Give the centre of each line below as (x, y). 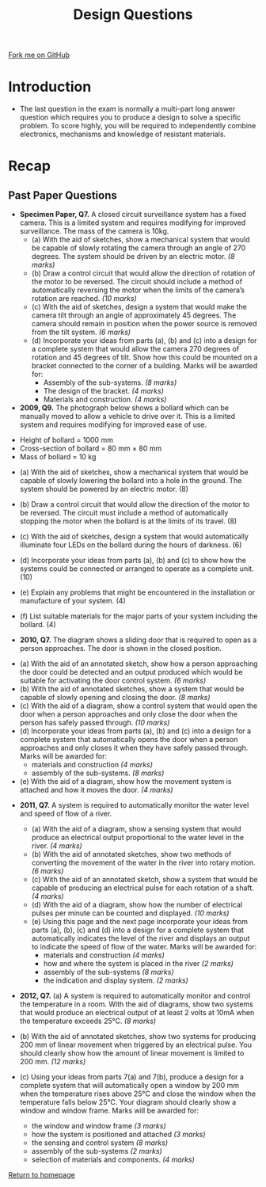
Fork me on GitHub (39, 55)
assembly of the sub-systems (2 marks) (97, 1151)
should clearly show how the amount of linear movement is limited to (132, 1053)
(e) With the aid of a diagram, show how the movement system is (125, 782)
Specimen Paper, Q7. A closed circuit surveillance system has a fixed (133, 215)
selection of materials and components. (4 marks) (113, 1160)
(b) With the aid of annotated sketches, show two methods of (131, 854)
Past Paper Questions (63, 195)
